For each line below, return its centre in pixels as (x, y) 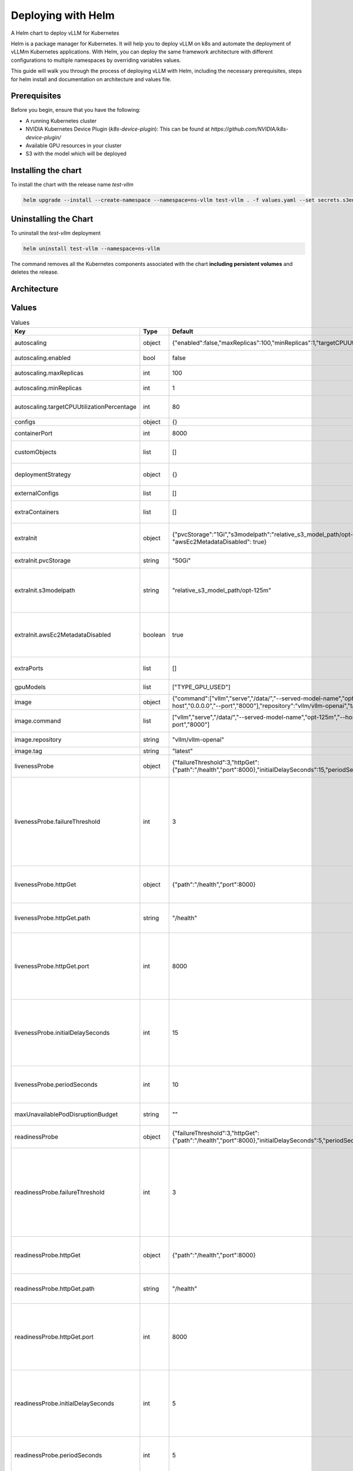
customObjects (36, 452)
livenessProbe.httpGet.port (52, 966)
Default (183, 331)
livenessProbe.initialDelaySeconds (62, 1033)
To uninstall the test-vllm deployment (56, 233)
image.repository (38, 740)
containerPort (34, 434)
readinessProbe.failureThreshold (60, 1193)
